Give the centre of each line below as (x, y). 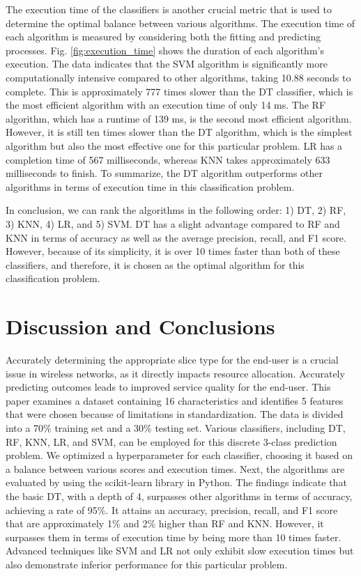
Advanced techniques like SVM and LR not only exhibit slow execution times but (180, 551)
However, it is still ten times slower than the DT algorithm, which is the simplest (179, 132)
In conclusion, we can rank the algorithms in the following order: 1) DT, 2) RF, (176, 210)
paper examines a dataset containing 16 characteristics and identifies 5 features (175, 400)
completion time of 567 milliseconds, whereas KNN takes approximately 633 (168, 159)
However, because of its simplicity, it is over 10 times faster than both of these (173, 251)
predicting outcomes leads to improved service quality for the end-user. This (168, 387)
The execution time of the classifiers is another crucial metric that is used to (169, 9)
